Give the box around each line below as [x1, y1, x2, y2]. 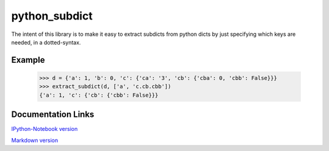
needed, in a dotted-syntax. [11, 38, 82, 46]
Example [11, 55, 45, 65]
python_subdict [11, 9, 93, 23]
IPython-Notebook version [11, 125, 78, 133]
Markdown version [11, 136, 58, 144]
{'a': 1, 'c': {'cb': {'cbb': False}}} [39, 91, 158, 99]
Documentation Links [11, 110, 94, 120]
